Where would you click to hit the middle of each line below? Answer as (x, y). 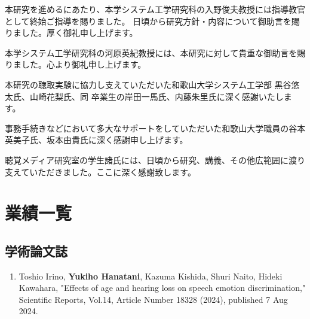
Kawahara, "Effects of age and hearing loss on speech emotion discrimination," (162, 288)
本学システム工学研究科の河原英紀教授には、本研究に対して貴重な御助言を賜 (155, 52)
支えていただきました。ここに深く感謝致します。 (100, 171)
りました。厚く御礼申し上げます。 (71, 33)
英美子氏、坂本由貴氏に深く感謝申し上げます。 (96, 140)
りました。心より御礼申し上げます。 (76, 64)
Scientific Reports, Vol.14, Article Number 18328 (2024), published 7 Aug (153, 299)
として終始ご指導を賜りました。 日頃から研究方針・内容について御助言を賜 (152, 21)
